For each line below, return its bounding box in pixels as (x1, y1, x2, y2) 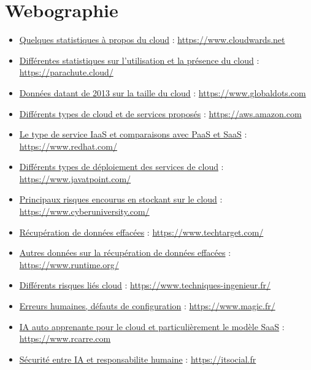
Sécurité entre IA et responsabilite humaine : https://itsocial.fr (19, 352, 256, 365)
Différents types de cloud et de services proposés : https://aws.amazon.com (19, 107, 302, 120)
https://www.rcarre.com (19, 332, 111, 345)
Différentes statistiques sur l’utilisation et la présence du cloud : (19, 53, 259, 66)
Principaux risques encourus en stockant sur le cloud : (19, 193, 223, 206)
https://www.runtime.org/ (19, 258, 119, 271)
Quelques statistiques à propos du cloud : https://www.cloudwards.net (19, 33, 285, 46)
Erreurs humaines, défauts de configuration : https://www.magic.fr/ (19, 299, 275, 312)
